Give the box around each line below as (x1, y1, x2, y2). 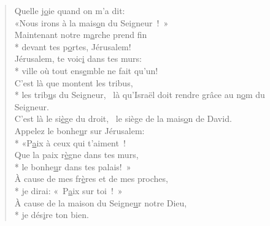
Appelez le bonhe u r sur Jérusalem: (14, 124, 145, 137)
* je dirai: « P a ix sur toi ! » (14, 184, 123, 197)
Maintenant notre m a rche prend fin (14, 28, 147, 41)
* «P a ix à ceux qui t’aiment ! (14, 136, 126, 149)
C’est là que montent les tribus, (14, 76, 133, 89)
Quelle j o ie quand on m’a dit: (14, 4, 125, 17)
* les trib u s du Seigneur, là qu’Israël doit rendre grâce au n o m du (14, 88, 265, 101)
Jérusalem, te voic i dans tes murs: (14, 52, 142, 65)
